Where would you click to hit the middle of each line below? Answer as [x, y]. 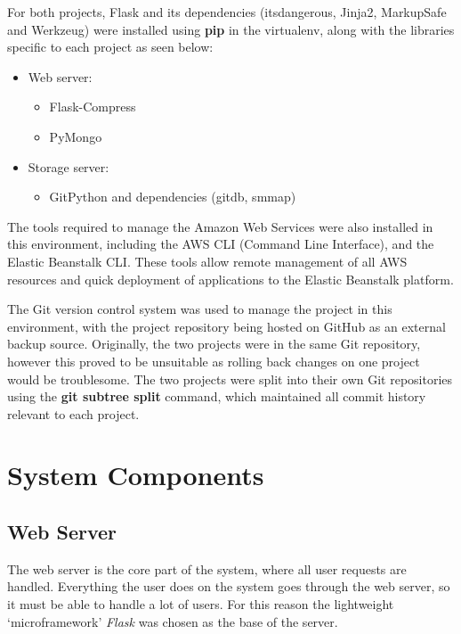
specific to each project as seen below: [110, 47]
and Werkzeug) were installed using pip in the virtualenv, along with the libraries [231, 29]
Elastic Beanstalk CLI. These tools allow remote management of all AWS [207, 261]
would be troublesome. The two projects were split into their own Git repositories [230, 379]
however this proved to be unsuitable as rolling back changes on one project [214, 361]
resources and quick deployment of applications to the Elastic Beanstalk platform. [230, 279]
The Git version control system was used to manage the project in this [200, 309]
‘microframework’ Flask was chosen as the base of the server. [173, 621]
